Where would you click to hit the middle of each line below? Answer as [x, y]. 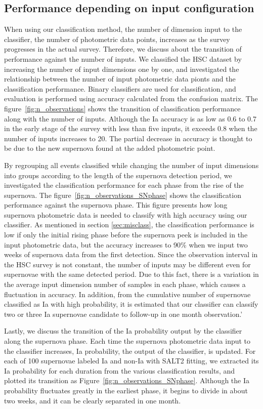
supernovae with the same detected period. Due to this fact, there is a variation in [131, 274]
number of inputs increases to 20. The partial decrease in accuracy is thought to [128, 138]
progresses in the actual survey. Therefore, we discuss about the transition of [123, 49]
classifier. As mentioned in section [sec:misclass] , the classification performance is [129, 224]
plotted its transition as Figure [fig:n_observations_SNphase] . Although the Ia [127, 380]
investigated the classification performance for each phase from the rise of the [124, 185]
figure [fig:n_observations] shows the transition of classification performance [122, 108]
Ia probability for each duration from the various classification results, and [120, 370]
